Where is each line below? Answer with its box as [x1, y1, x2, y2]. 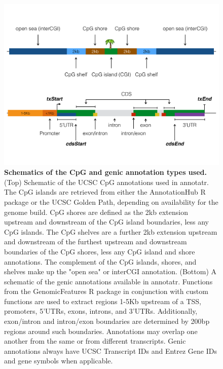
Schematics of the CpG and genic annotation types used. [4, 167, 207, 177]
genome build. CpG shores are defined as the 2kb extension [4, 206, 188, 217]
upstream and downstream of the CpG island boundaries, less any [4, 216, 209, 227]
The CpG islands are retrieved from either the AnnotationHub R [4, 187, 206, 197]
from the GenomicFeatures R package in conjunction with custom [4, 286, 208, 297]
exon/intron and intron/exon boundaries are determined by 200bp [4, 316, 210, 326]
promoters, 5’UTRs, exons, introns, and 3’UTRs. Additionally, [4, 306, 198, 316]
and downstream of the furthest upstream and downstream [4, 236, 187, 247]
